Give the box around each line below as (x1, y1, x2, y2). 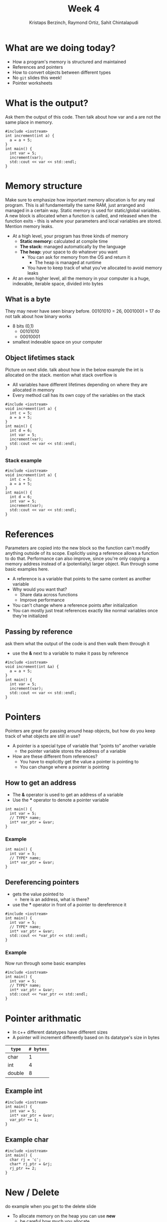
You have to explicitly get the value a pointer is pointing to (19, 759, 139, 765)
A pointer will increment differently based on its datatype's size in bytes (12, 1035, 160, 1041)
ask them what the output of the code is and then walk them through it (5, 641, 150, 647)
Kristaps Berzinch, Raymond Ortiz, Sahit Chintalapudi (29, 19, 139, 25)
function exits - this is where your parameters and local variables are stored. (5, 218, 162, 224)
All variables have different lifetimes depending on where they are (12, 382, 148, 388)
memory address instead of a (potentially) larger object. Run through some (5, 561, 159, 567)
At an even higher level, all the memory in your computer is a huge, (12, 275, 151, 281)
